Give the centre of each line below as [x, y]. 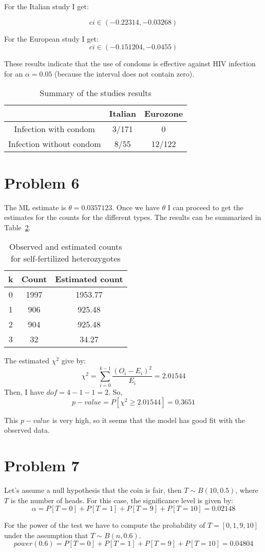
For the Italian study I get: [46, 6]
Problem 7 [42, 465]
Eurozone [164, 114]
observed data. [27, 430]
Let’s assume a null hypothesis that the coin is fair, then [93, 490]
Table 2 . [17, 227]
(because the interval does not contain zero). [125, 73]
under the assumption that [46, 535]
